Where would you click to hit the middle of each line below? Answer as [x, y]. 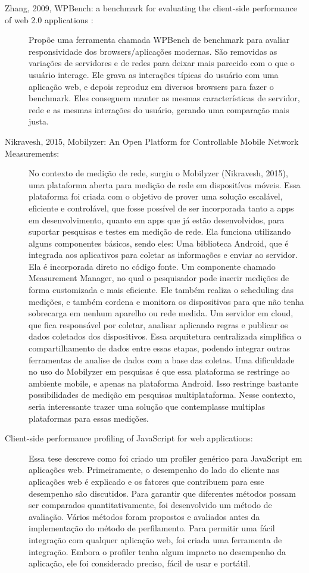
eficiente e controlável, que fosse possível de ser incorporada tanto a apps [161, 208]
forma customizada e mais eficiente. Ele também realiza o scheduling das [161, 290]
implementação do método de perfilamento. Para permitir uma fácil [152, 528]
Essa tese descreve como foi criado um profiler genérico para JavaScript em [166, 458]
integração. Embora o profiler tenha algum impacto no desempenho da [157, 551]
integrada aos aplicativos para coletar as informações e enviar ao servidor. [163, 255]
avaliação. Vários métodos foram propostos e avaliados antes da [144, 516]
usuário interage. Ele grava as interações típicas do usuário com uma [154, 74]
